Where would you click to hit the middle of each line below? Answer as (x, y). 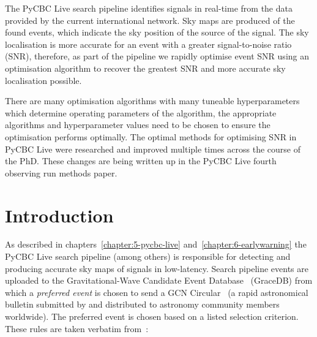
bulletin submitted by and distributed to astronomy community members (142, 304)
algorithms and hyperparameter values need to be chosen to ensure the (138, 125)
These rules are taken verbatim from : (77, 328)
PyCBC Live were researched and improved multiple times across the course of (153, 149)
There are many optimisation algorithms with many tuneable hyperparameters (152, 101)
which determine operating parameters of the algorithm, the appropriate (141, 112)
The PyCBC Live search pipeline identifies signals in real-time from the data (149, 8)
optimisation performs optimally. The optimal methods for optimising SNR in (151, 136)
